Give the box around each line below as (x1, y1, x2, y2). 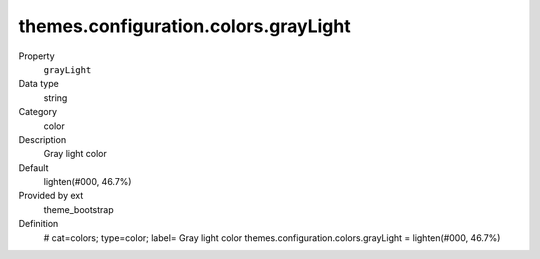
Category (18, 106, 58, 118)
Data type (18, 78, 59, 90)
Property (18, 50, 55, 62)
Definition (18, 218, 59, 230)
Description (18, 133, 67, 145)
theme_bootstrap (43, 203, 114, 215)
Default (18, 161, 49, 174)
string (43, 91, 68, 104)
